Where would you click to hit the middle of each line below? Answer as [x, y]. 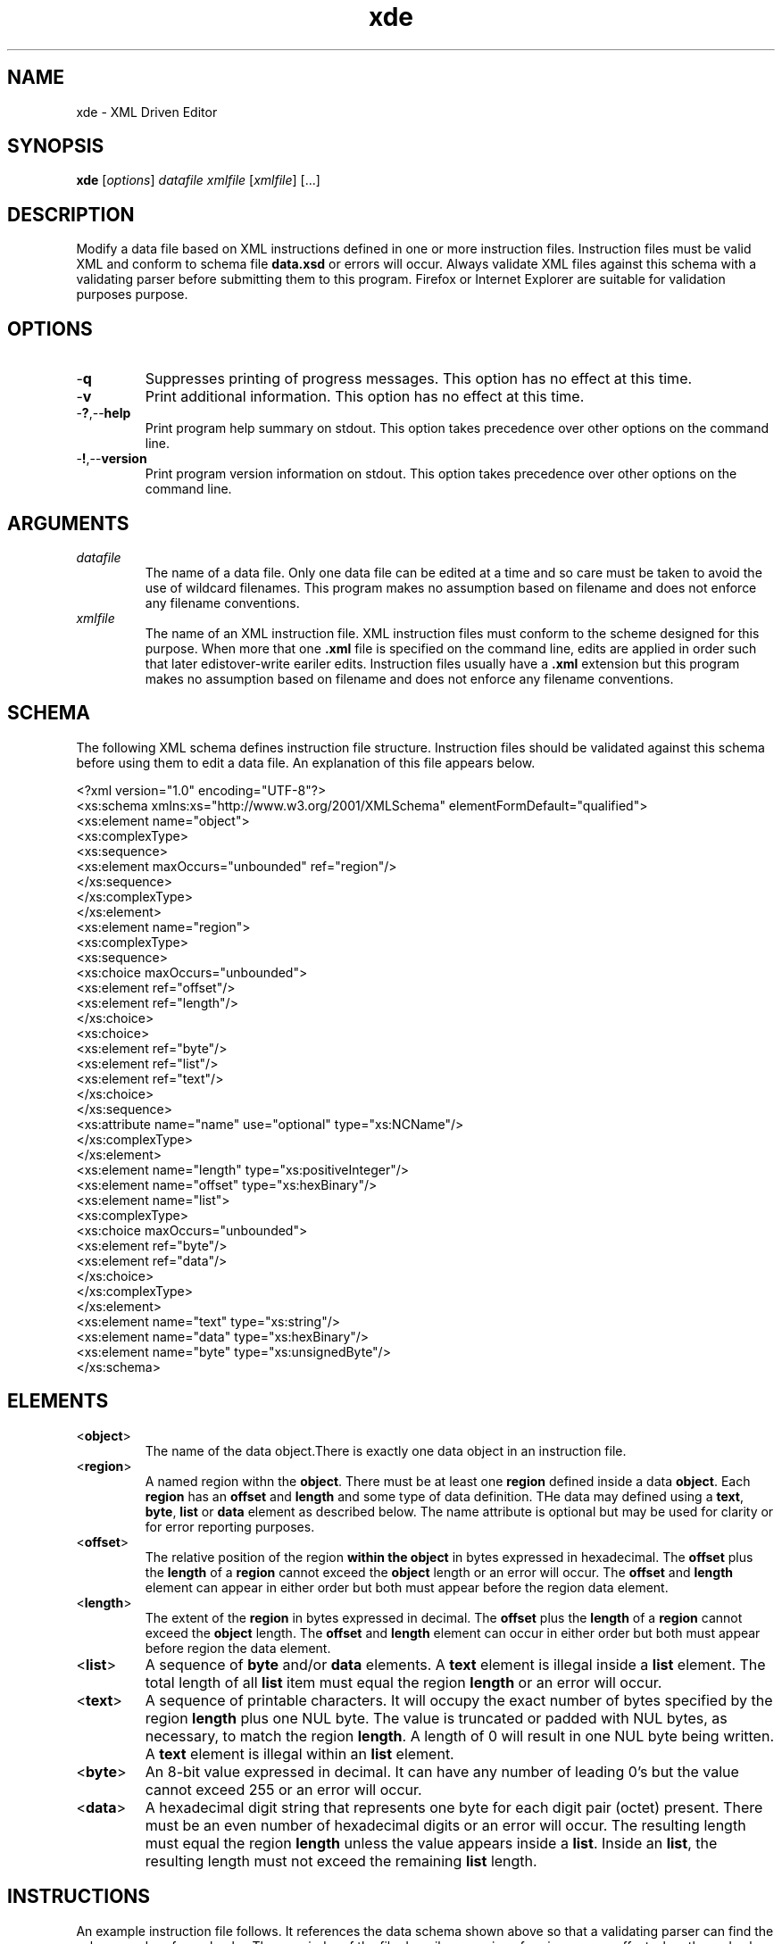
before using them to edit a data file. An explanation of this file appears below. [306, 762]
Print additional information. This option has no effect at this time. [365, 397]
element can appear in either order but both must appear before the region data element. [407, 1587]
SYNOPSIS [56, 146]
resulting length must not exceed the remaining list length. [341, 1861]
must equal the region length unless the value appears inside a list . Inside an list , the [431, 1843]
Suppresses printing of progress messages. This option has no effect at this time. [419, 379]
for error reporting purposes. [230, 1526]
